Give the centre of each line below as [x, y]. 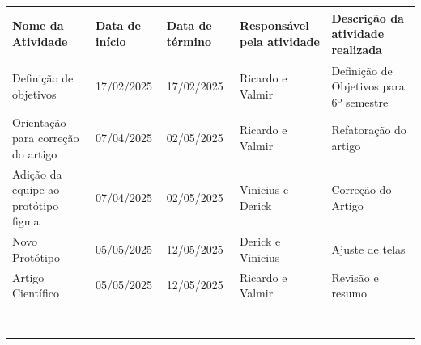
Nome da [38, 25]
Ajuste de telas [368, 249]
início [111, 41]
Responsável [274, 25]
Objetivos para [368, 86]
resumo [349, 293]
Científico [36, 293]
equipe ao [36, 189]
